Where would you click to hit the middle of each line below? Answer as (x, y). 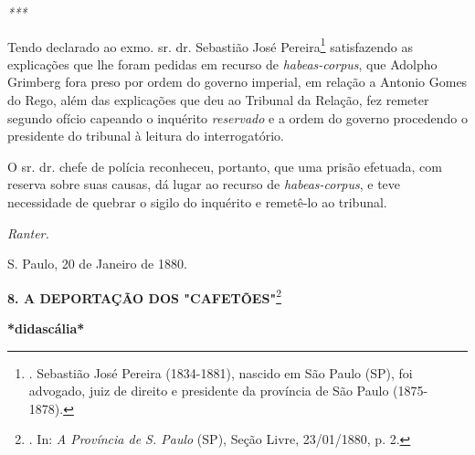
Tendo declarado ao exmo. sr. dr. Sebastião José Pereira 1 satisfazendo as (210, 45)
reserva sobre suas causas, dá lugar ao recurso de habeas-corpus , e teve (204, 184)
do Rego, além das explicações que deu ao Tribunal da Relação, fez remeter (218, 100)
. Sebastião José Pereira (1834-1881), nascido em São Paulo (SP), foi (221, 372)
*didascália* (46, 328)
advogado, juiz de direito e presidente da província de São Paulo (209, 391)
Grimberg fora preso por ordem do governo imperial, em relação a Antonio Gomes (237, 82)
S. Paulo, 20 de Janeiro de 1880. (97, 264)
